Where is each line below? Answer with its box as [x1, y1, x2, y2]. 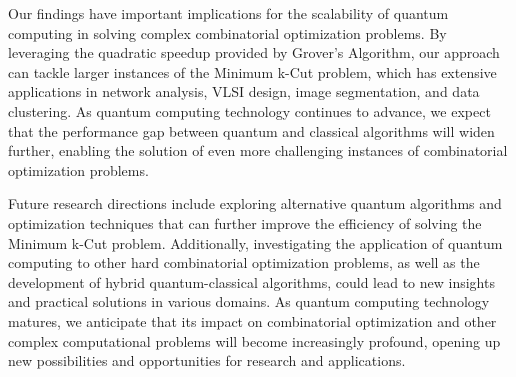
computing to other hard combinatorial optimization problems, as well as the [8, 252, 480, 273]
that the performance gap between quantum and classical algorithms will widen [8, 120, 495, 141]
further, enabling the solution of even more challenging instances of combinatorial [8, 140, 508, 161]
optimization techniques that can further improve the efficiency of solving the [8, 212, 482, 233]
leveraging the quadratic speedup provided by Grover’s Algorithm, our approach [8, 42, 500, 63]
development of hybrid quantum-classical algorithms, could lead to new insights [8, 271, 495, 292]
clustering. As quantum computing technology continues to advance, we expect [8, 100, 491, 121]
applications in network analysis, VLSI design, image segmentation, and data [8, 81, 480, 102]
